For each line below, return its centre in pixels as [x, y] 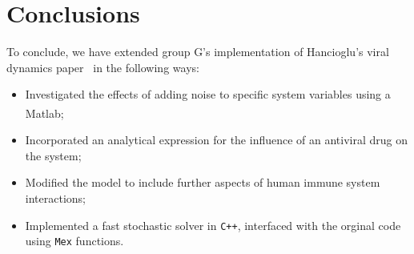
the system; [53, 155]
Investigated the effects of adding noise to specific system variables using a [208, 94]
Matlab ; [44, 113]
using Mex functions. [74, 241]
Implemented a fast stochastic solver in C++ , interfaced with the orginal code [213, 225]
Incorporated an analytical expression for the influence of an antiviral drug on [217, 140]
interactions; [55, 198]
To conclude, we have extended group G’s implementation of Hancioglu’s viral [198, 52]
